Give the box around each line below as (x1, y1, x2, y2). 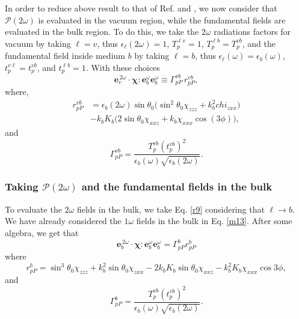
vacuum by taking (5, 37, 71, 49)
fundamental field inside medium (5, 49, 125, 62)
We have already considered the (5, 214, 122, 227)
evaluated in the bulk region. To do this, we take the (5, 25, 199, 38)
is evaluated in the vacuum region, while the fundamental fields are (38, 13, 286, 26)
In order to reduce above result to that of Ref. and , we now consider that (5, 2, 277, 14)
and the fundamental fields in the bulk (81, 179, 273, 194)
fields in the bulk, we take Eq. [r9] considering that (76, 202, 265, 215)
